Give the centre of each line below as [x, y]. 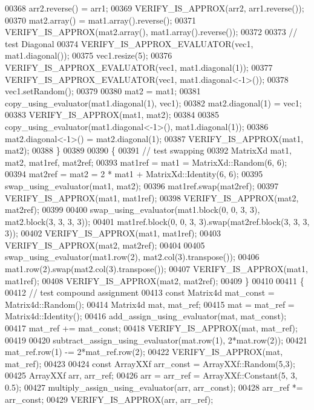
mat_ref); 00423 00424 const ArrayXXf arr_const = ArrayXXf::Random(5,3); [150, 363]
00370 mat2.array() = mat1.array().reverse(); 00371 [101, 20]
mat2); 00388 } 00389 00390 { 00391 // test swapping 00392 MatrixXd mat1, [148, 150]
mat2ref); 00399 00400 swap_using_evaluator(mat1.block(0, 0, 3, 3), [132, 210]
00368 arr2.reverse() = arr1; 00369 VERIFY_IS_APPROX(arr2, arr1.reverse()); [155, 8]
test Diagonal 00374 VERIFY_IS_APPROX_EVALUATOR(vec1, [129, 43]
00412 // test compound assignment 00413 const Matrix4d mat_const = [140, 292]
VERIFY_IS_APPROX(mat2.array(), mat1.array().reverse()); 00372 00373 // [151, 32]
